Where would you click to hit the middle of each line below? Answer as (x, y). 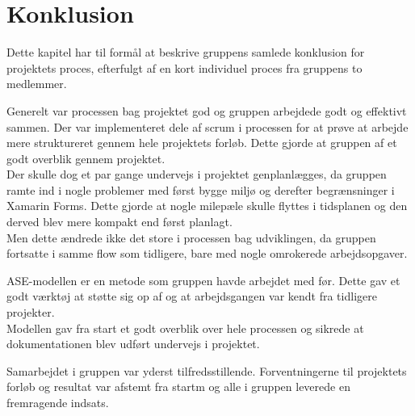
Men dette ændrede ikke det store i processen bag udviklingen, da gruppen (191, 237)
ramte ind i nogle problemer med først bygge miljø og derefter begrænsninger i (201, 189)
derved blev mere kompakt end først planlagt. (119, 222)
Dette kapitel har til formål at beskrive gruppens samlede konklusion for (186, 52)
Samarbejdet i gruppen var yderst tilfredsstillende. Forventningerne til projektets (207, 370)
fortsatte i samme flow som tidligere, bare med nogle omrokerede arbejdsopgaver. (207, 253)
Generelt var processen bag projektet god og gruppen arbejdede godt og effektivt (207, 110)
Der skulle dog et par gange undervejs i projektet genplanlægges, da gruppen (197, 174)
